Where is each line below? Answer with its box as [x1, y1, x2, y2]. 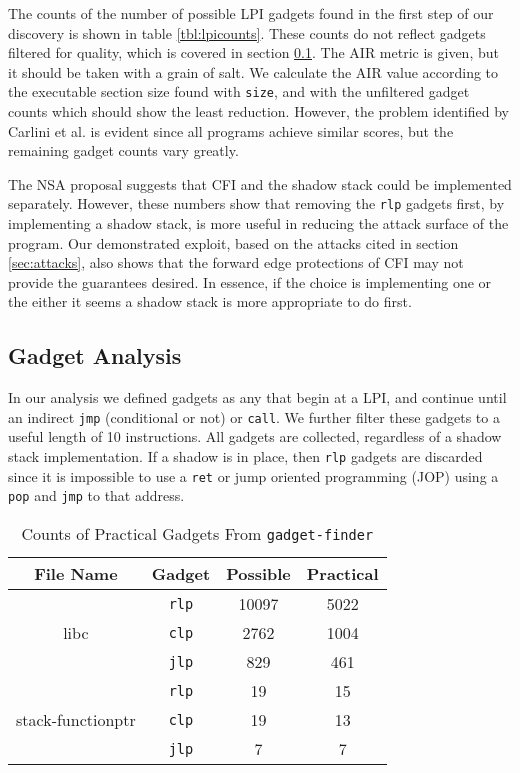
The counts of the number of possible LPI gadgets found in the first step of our [8, 3, 494, 23]
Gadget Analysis [8, 340, 182, 371]
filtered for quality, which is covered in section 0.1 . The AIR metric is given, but [8, 42, 499, 63]
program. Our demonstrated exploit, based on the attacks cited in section [8, 232, 459, 253]
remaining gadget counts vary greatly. [8, 140, 239, 161]
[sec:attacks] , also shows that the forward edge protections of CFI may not [8, 252, 464, 273]
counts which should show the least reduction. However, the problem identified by [8, 101, 509, 122]
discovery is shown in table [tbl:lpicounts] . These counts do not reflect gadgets [8, 22, 486, 43]
